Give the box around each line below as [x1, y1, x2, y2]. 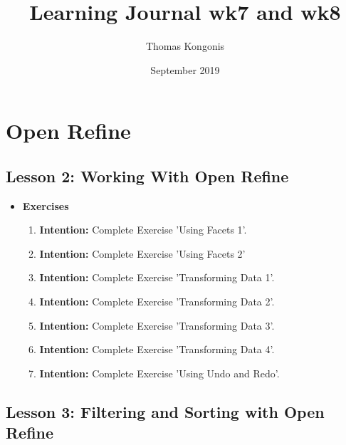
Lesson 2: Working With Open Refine [6, 164, 289, 187]
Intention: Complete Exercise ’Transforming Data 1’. [39, 270, 275, 285]
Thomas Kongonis [145, 38, 225, 53]
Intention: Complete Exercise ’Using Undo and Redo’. [39, 365, 280, 380]
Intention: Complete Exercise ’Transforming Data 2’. [39, 294, 275, 309]
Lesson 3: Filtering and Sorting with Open [6, 400, 325, 422]
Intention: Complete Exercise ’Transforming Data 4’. [39, 342, 275, 357]
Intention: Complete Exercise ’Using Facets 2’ [39, 246, 246, 261]
